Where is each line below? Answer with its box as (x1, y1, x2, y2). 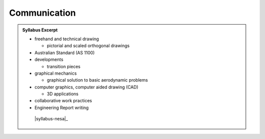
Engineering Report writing (34, 105, 89, 111)
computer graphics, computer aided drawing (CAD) (34, 84, 138, 90)
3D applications (47, 91, 79, 97)
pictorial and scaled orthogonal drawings (47, 43, 130, 49)
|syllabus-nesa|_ (34, 116, 68, 122)
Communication (9, 7, 76, 18)
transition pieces (47, 63, 81, 69)
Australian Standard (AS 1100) (34, 50, 95, 56)
